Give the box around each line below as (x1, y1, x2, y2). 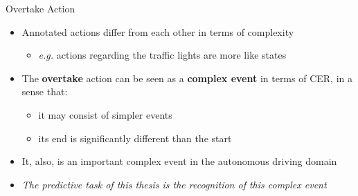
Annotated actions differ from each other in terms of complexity (21, 24, 294, 39)
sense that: (21, 84, 68, 99)
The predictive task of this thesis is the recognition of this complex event (21, 177, 327, 191)
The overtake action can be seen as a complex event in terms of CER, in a (21, 70, 352, 85)
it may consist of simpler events (38, 107, 172, 121)
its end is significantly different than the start (38, 130, 232, 145)
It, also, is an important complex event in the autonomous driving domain (21, 154, 337, 168)
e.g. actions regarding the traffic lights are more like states (38, 48, 287, 62)
